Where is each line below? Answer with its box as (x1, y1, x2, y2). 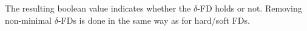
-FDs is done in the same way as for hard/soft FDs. (58, 13, 250, 26)
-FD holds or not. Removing (197, 2, 302, 14)
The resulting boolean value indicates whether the (5, 2, 191, 14)
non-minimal (5, 13, 52, 26)
